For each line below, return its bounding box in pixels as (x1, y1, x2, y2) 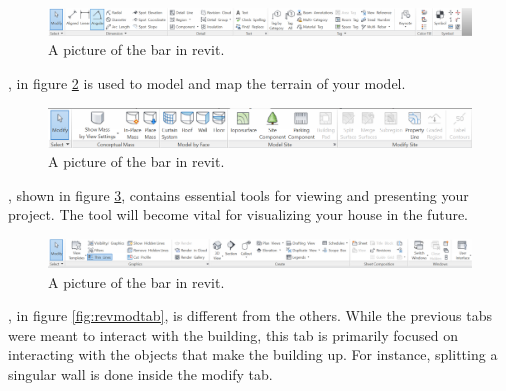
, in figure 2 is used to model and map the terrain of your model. (8, 72, 406, 93)
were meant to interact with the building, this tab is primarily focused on (8, 324, 458, 345)
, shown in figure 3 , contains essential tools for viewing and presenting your (8, 184, 469, 205)
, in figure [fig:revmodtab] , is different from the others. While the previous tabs (8, 305, 492, 326)
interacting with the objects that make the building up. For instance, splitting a (8, 344, 498, 365)
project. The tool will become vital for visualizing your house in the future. (8, 204, 469, 225)
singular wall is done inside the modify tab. (8, 364, 273, 384)
